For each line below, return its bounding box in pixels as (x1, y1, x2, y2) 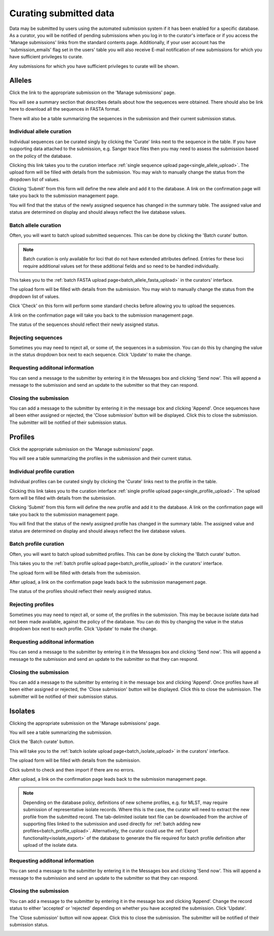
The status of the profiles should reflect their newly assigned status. (9, 588, 152, 594)
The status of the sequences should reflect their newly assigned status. (9, 321, 159, 327)
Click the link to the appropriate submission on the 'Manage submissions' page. (9, 89, 176, 96)
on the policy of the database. (9, 153, 72, 159)
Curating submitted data (9, 8, 115, 19)
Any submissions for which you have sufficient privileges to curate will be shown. (9, 63, 180, 69)
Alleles (9, 76, 32, 85)
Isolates (9, 707, 36, 715)
